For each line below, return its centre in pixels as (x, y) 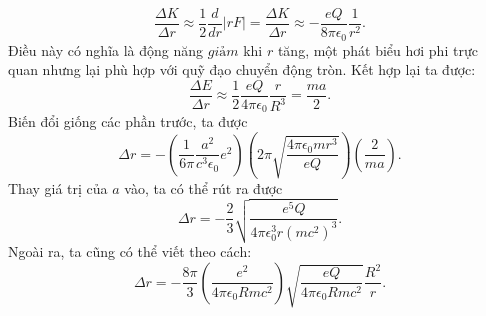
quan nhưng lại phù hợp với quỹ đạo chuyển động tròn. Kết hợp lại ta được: (242, 69)
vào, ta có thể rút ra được (203, 187)
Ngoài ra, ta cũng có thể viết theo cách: (130, 251)
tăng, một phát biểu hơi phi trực (377, 49)
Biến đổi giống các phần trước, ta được (128, 121)
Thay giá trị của (58, 187)
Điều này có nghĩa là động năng (106, 49)
